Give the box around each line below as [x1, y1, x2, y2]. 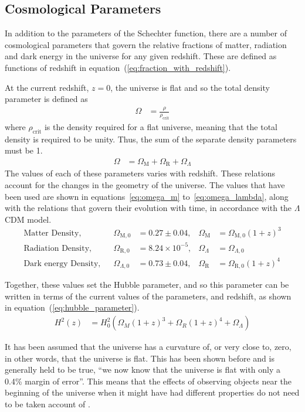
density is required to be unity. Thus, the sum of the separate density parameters [5, 132, 297, 145]
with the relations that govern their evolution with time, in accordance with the [5, 202, 292, 214]
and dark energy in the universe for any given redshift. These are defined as [5, 50, 277, 62]
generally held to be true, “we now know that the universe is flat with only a [5, 363, 281, 376]
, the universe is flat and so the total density [110, 81, 270, 93]
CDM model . [5, 213, 52, 225]
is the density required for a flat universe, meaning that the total [44, 120, 277, 132]
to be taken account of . [5, 398, 90, 410]
